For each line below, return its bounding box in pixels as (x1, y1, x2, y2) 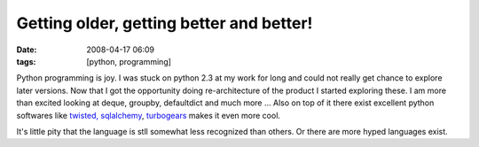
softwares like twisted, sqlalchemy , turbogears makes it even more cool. (16, 110, 281, 120)
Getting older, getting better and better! (16, 13, 313, 33)
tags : (16, 56, 36, 66)
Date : (16, 44, 37, 55)
